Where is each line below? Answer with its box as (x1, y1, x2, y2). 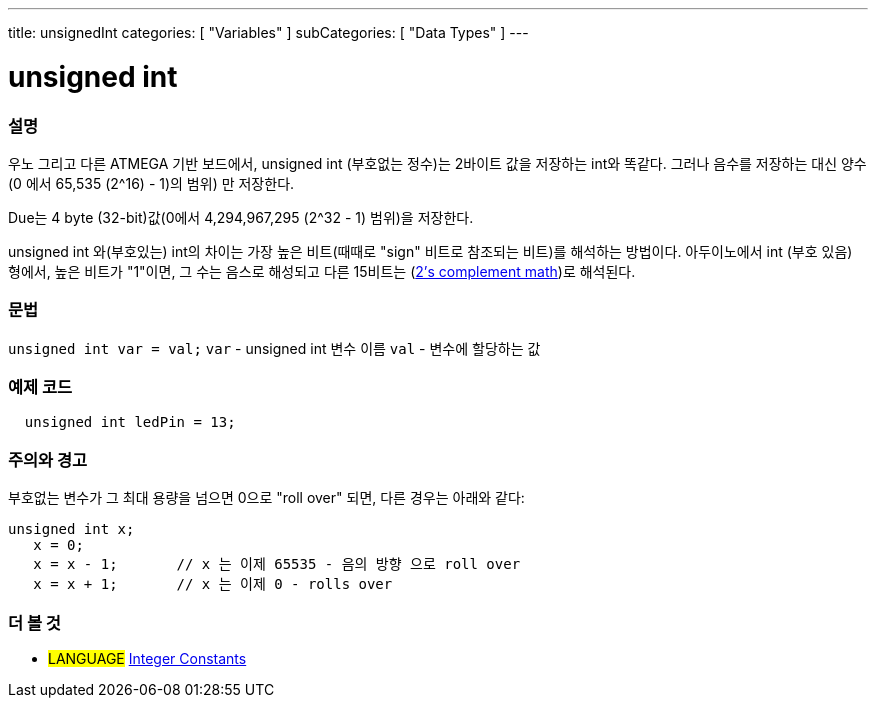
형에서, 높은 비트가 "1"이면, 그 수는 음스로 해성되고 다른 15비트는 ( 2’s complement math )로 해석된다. (8, 262, 636, 280)
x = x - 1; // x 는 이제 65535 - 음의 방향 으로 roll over (33, 556, 521, 573)
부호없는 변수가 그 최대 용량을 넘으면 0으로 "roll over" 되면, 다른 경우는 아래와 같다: (8, 489, 525, 507)
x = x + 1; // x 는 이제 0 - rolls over (33, 576, 393, 593)
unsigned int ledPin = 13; (24, 414, 236, 431)
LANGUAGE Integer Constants (48, 649, 247, 667)
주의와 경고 (8, 449, 88, 470)
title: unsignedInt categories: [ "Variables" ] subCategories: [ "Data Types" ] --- (8, 24, 529, 41)
